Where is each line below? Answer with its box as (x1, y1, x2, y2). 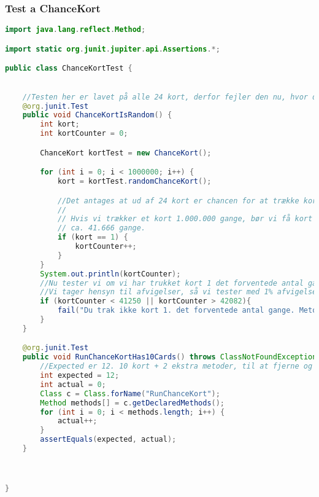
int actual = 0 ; (40, 380, 106, 389)
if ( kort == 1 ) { (57, 233, 128, 242)
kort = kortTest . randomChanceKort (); (57, 177, 212, 186)
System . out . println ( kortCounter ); (40, 269, 181, 278)
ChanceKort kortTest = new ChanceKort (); (40, 148, 212, 157)
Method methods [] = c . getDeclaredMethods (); (40, 398, 225, 407)
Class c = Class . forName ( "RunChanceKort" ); (40, 389, 220, 398)
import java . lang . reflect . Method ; (5, 25, 146, 34)
